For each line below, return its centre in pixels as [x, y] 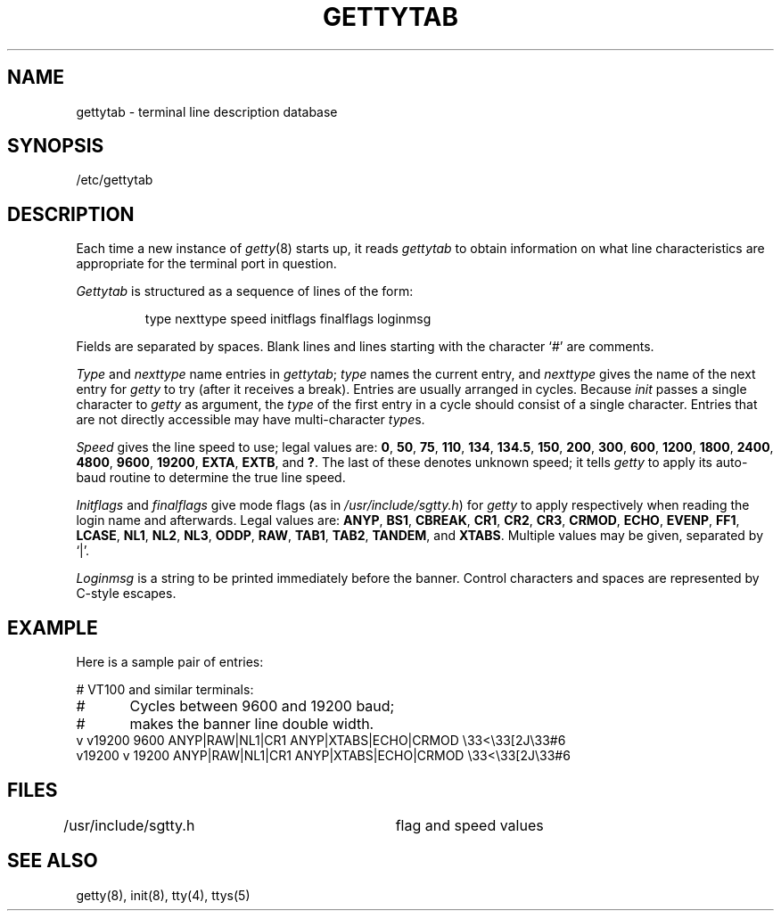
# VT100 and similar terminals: [165, 690]
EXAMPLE [53, 627]
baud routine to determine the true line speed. [211, 478]
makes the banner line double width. [252, 724]
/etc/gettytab [115, 180]
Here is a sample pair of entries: [170, 662]
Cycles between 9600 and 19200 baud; [262, 706]
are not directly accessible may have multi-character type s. [251, 420]
